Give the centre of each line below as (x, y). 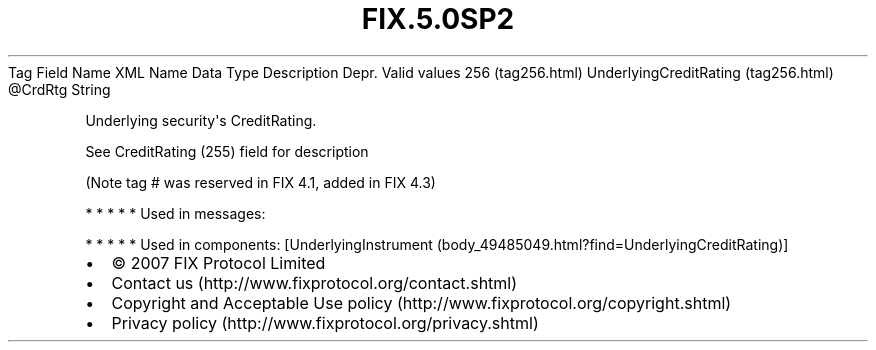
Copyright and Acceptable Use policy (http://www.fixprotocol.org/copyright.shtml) (421, 302)
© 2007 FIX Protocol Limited (218, 262)
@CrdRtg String (59, 89)
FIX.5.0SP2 (438, 19)
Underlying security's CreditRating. (201, 120)
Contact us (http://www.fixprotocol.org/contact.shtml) (314, 282)
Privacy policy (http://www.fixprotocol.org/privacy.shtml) (325, 322)
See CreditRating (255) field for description (227, 151)
